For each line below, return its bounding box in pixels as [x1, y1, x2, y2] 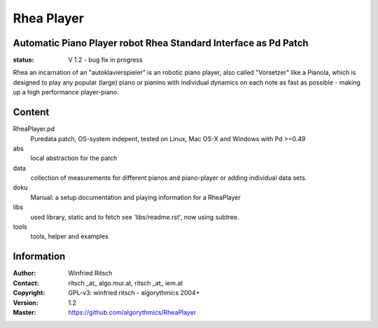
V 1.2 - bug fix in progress [68, 56, 143, 64]
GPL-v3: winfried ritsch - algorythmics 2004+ [68, 289, 200, 297]
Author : [13, 269, 36, 278]
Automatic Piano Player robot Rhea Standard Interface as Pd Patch [13, 37, 309, 49]
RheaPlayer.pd [13, 124, 55, 133]
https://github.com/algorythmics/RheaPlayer [68, 308, 197, 316]
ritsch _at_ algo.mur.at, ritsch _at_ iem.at [68, 278, 183, 287]
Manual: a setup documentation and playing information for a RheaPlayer [30, 193, 241, 201]
